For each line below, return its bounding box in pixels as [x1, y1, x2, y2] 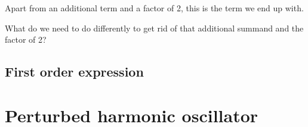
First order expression [5, 62, 144, 81]
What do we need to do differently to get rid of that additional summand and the [5, 21, 304, 34]
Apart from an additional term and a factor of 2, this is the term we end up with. [5, 2, 304, 14]
